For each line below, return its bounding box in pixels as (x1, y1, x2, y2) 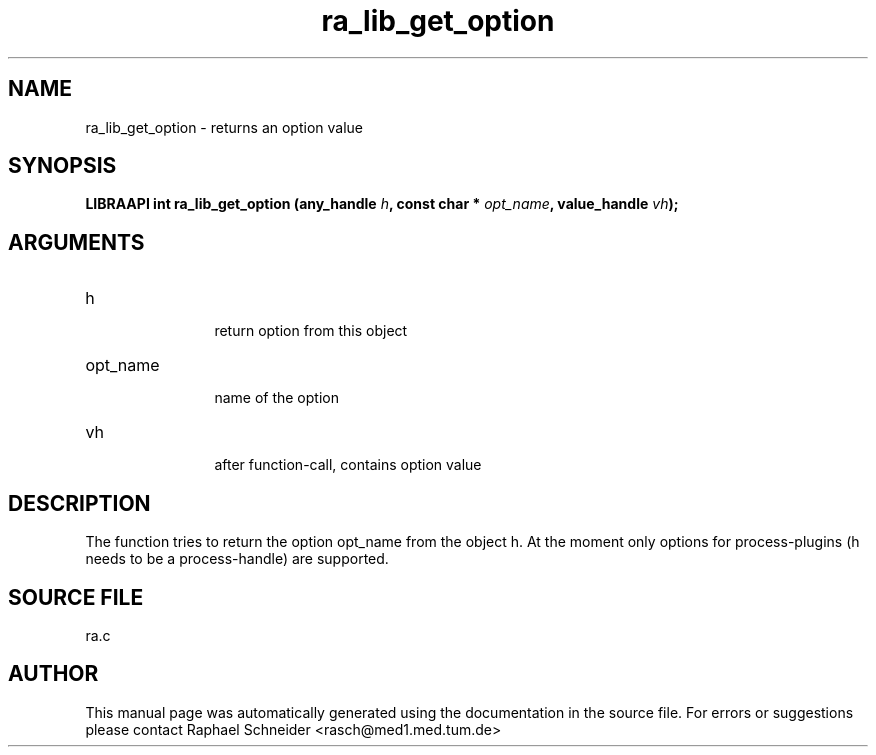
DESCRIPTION (8, 490, 151, 516)
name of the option (214, 389, 339, 407)
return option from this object (214, 322, 408, 340)
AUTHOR (8, 661, 99, 687)
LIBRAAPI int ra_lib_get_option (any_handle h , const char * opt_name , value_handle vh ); (85, 195, 679, 213)
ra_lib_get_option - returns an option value (85, 118, 363, 136)
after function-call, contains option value (214, 456, 482, 474)
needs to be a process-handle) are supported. (85, 550, 389, 568)
